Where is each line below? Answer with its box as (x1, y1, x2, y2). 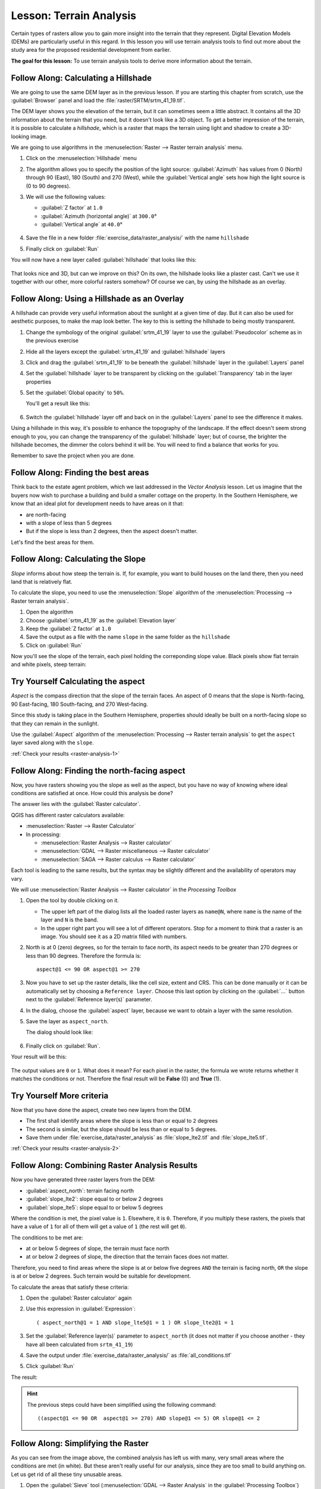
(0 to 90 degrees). (26, 182, 71, 189)
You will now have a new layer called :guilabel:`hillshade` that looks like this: (11, 256, 197, 263)
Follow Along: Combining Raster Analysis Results (11, 1160, 198, 1170)
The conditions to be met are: (11, 1233, 83, 1241)
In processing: (26, 831, 61, 838)
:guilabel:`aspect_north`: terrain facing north (26, 1187, 134, 1194)
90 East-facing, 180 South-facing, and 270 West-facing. (11, 700, 149, 708)
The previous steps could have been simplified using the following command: (27, 1401, 217, 1408)
